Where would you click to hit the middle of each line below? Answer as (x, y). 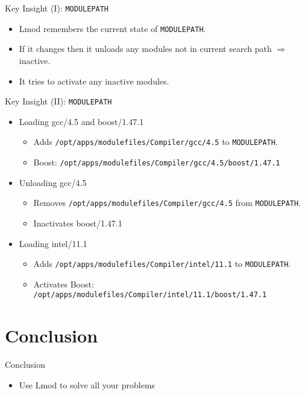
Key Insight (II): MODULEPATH (58, 101)
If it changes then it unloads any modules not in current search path (145, 49)
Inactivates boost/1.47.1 (78, 223)
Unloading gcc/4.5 (53, 182)
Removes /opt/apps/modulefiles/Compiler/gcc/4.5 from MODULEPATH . (167, 203)
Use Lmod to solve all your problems (87, 384)
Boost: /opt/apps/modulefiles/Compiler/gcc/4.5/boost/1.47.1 (157, 162)
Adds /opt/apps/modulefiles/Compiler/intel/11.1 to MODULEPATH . (162, 264)
